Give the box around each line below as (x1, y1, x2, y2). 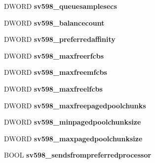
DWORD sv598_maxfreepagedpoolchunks (4, 100, 146, 110)
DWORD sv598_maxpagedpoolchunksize (4, 133, 143, 143)
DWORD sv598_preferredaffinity (4, 34, 116, 44)
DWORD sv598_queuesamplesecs (4, 1, 117, 11)
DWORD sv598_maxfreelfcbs (4, 83, 103, 94)
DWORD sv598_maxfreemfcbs (4, 67, 107, 77)
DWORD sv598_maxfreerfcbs (4, 50, 104, 61)
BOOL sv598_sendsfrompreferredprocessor (4, 150, 152, 160)
